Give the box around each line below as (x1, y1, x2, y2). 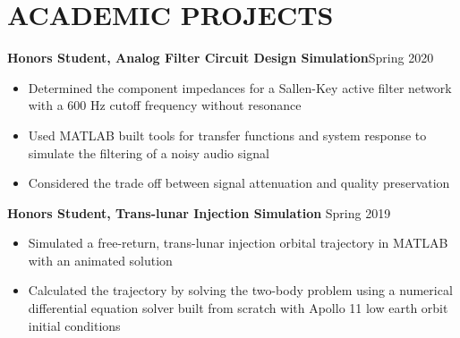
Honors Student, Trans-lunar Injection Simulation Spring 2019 (7, 203, 391, 222)
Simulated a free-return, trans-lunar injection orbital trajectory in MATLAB (28, 233, 448, 252)
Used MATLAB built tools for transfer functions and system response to (28, 125, 427, 144)
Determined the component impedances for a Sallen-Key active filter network (28, 78, 452, 97)
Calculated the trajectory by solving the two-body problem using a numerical (28, 281, 453, 300)
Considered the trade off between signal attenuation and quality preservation (28, 173, 450, 192)
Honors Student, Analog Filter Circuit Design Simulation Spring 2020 (7, 48, 434, 67)
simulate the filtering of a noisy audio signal (28, 143, 269, 162)
